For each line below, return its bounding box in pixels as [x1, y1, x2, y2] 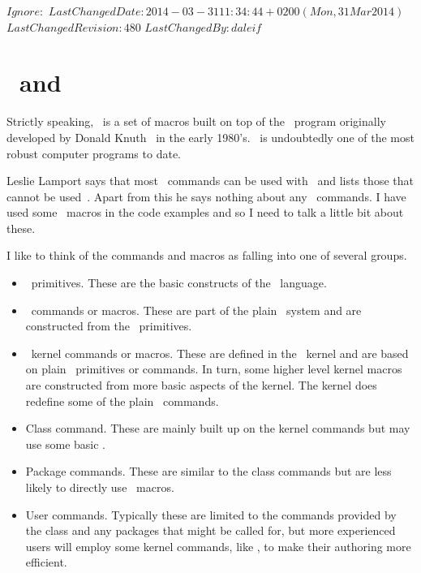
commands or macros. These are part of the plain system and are [31, 301, 362, 318]
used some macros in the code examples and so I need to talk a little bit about [6, 204, 404, 221]
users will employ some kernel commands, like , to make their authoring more [25, 537, 411, 554]
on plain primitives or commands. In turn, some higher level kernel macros [25, 360, 402, 377]
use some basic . [25, 435, 105, 452]
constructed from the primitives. [25, 317, 192, 334]
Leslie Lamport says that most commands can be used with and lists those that [6, 172, 414, 189]
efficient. [25, 554, 67, 571]
